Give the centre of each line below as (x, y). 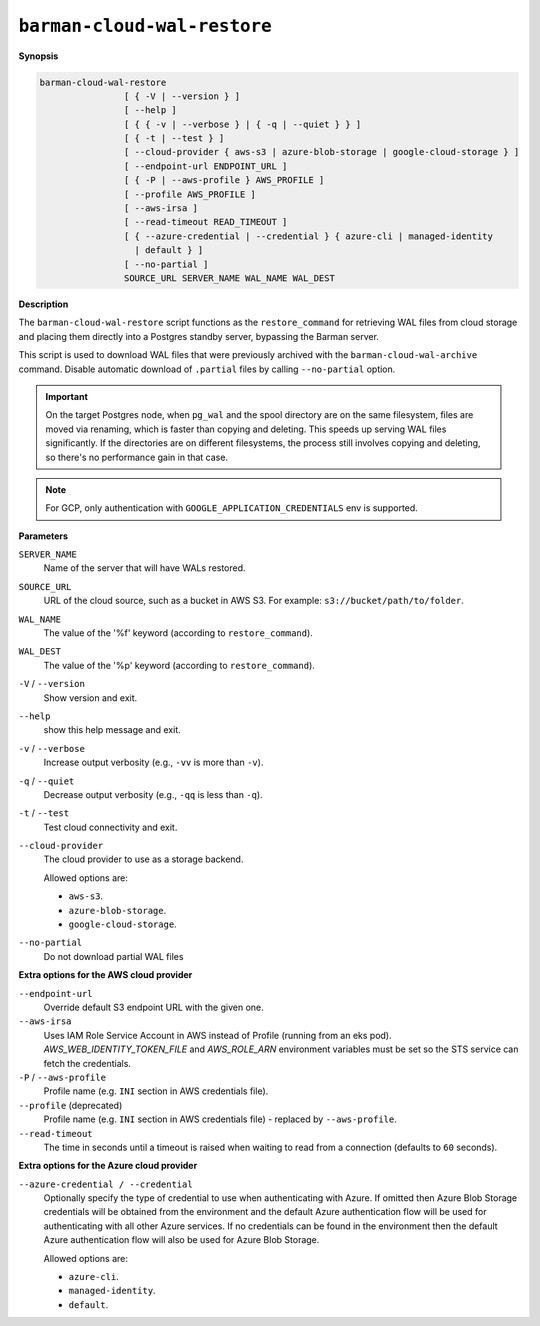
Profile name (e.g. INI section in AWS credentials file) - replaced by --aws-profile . (220, 1119)
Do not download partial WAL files (113, 956)
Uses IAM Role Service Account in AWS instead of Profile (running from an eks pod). (217, 1035)
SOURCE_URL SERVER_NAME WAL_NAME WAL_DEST (229, 278)
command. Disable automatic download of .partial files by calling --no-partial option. (207, 369)
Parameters (43, 536)
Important (67, 396)
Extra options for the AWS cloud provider (105, 975)
